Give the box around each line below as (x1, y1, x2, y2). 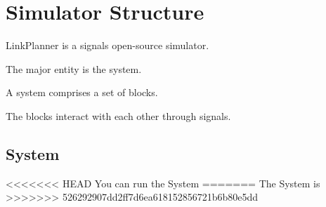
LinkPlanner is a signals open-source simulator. (6, 38, 209, 53)
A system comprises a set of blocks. (6, 85, 158, 100)
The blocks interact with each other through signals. (6, 108, 231, 123)
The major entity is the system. (6, 61, 142, 76)
